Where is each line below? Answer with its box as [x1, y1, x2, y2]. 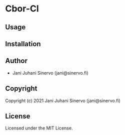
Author [5, 57, 27, 65]
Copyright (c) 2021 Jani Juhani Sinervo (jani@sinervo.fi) [5, 98, 121, 104]
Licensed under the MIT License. [5, 125, 73, 131]
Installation [5, 39, 41, 48]
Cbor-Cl [5, 3, 39, 14]
